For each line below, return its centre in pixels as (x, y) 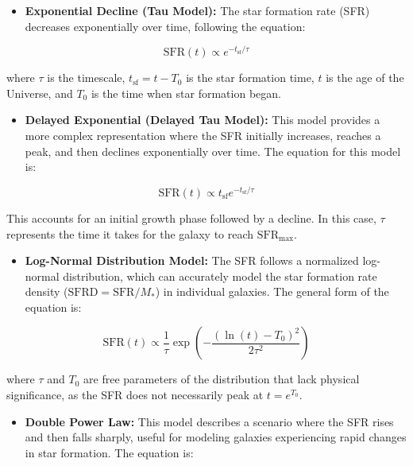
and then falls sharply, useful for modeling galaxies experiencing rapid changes (216, 437)
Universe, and (40, 93)
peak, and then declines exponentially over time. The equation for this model (213, 151)
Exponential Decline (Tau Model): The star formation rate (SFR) (197, 10)
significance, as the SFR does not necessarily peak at (135, 395)
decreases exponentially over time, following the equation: (165, 26)
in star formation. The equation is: (109, 452)
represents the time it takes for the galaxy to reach (130, 233)
